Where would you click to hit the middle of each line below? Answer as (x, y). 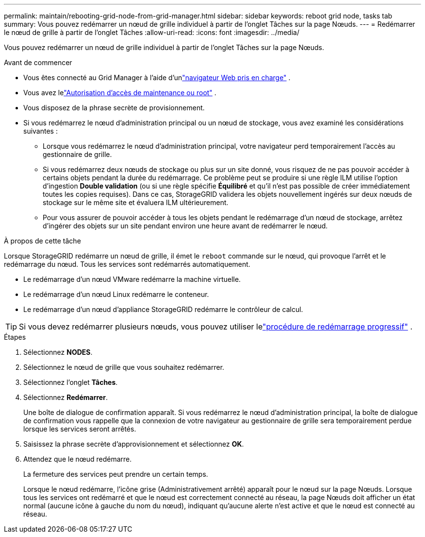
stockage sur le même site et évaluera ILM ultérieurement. (136, 202)
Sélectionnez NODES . (58, 352)
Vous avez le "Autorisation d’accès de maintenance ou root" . (120, 93)
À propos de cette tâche (42, 241)
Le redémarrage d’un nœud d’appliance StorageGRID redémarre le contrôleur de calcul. (163, 309)
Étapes (15, 337)
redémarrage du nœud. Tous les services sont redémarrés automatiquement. (127, 264)
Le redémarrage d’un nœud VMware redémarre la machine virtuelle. (132, 279)
